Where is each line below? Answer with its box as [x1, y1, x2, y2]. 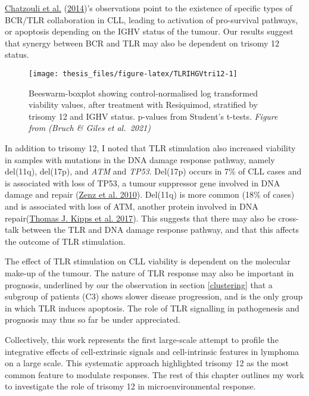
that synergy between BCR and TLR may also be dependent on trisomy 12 [5, 36, 280, 49]
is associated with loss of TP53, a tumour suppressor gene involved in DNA [5, 176, 280, 189]
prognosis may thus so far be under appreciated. [5, 313, 180, 326]
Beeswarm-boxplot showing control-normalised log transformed [29, 86, 258, 99]
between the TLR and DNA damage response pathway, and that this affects [21, 223, 299, 236]
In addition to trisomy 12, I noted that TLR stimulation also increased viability [5, 142, 296, 154]
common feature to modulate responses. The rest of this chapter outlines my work [5, 368, 304, 381]
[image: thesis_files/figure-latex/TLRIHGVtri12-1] [29, 69, 238, 78]
